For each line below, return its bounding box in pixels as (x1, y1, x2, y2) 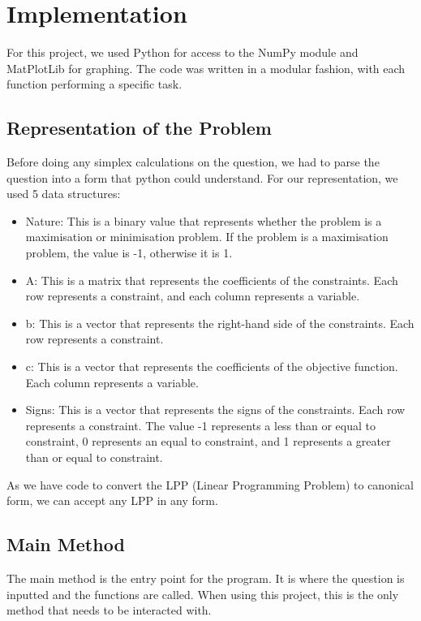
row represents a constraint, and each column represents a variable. (25, 287, 360, 304)
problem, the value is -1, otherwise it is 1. (25, 244, 233, 261)
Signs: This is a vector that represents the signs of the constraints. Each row (25, 401, 406, 418)
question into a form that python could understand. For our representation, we (6, 169, 398, 186)
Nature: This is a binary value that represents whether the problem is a (25, 212, 382, 229)
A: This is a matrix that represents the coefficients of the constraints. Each (25, 271, 398, 288)
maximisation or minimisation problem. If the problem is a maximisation (25, 228, 389, 245)
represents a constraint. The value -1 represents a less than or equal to (25, 416, 376, 433)
